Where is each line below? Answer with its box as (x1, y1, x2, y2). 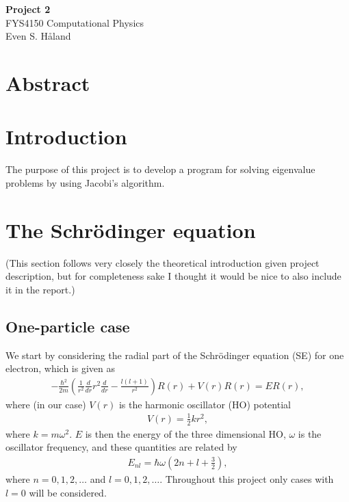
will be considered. (29, 485, 107, 499)
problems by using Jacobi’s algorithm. (5, 175, 165, 189)
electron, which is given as (5, 361, 116, 375)
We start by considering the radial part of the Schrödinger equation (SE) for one (5, 347, 344, 362)
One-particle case (5, 315, 130, 336)
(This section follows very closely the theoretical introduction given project (5, 255, 320, 269)
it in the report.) (5, 282, 75, 296)
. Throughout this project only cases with (159, 471, 334, 486)
